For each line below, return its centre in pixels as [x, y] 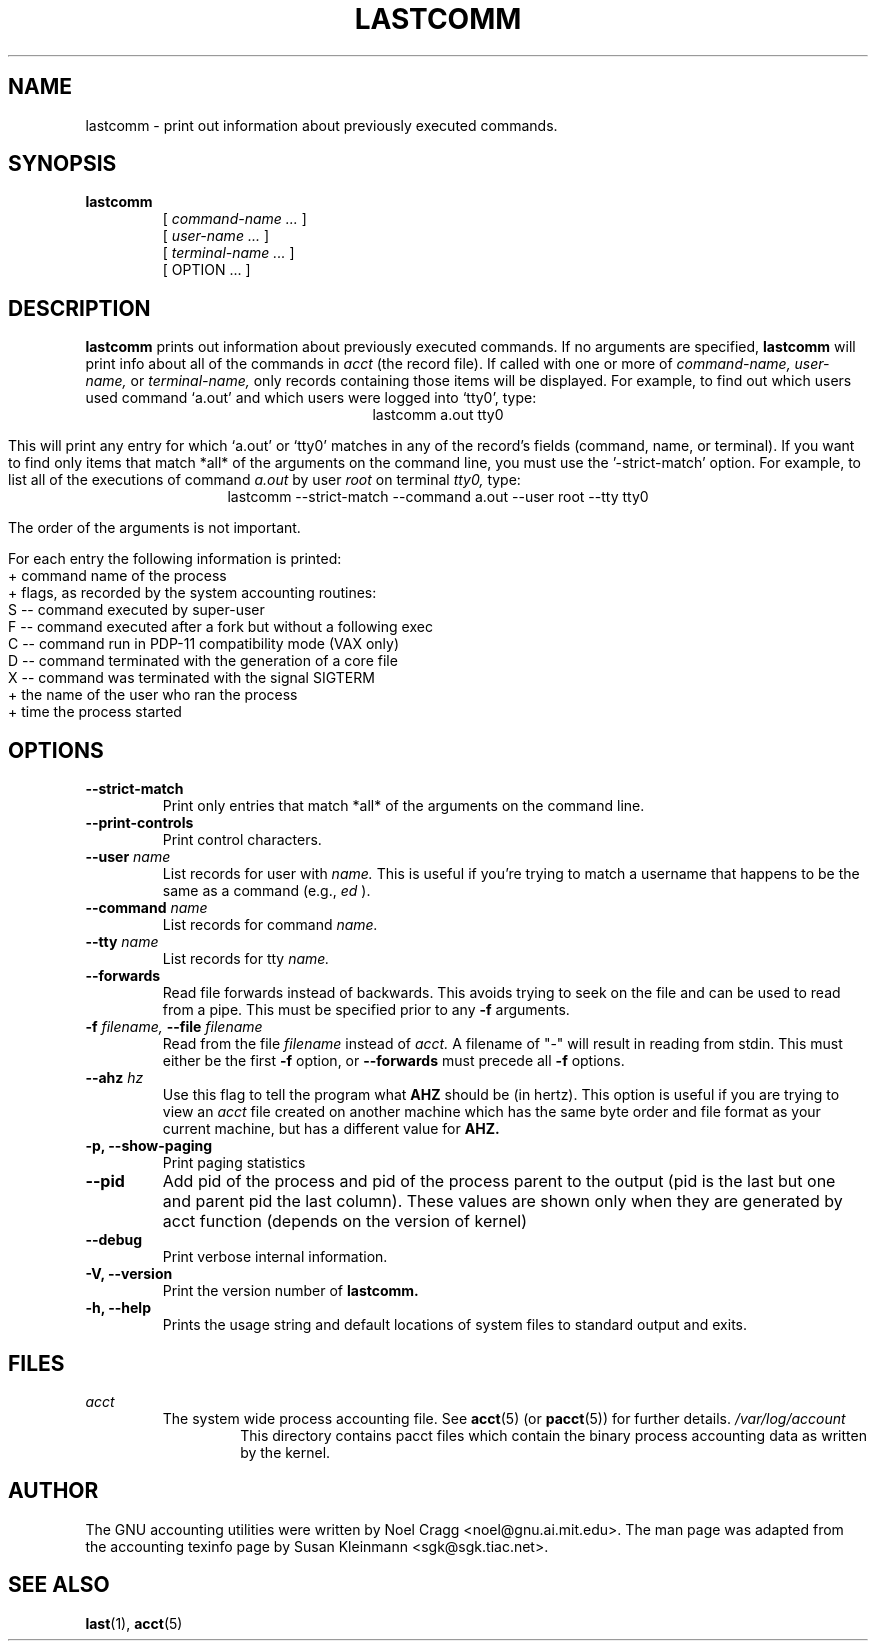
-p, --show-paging [149, 1146]
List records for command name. [270, 925]
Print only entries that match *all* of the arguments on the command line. [403, 806]
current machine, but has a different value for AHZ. [331, 1129]
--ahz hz [114, 1078]
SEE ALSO [59, 1585]
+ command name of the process [117, 576]
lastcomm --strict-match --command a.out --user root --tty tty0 [438, 497]
